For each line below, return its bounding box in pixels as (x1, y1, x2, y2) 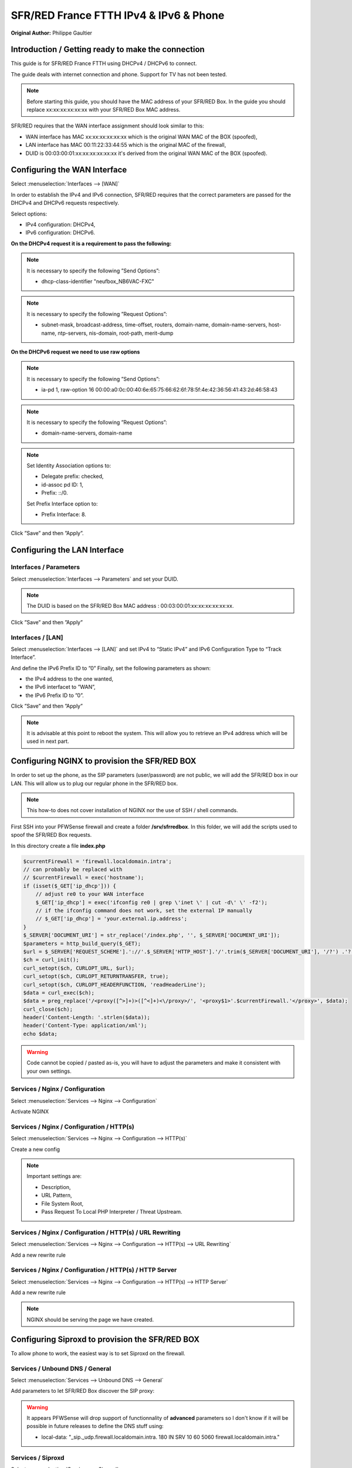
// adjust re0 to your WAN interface (35, 891, 144, 898)
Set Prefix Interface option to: (26, 500, 98, 507)
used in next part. (26, 738, 70, 745)
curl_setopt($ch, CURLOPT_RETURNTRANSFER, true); (23, 973, 169, 980)
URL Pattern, (41, 1192, 73, 1199)
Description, (41, 1183, 71, 1190)
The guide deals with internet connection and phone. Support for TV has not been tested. (11, 70, 227, 78)
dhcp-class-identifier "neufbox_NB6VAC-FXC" (41, 278, 155, 285)
